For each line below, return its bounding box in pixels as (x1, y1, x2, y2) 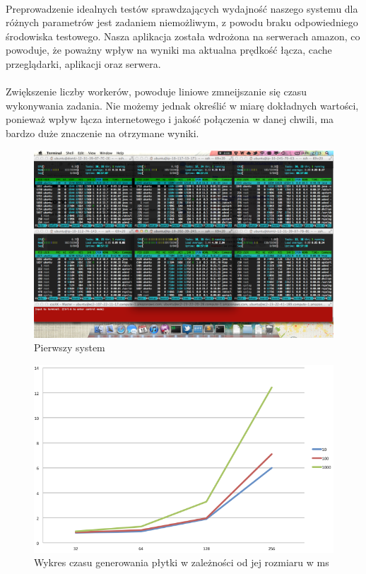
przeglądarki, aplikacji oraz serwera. (6, 56, 161, 71)
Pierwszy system (34, 340, 105, 355)
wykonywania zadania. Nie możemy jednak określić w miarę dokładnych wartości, (6, 98, 359, 112)
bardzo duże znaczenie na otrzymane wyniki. (6, 125, 199, 140)
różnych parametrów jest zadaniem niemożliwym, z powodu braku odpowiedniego (6, 15, 358, 30)
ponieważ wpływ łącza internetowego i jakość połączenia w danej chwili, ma (6, 112, 334, 127)
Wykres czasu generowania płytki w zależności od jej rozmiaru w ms (34, 555, 329, 570)
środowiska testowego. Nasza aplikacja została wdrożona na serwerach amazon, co (6, 28, 360, 43)
